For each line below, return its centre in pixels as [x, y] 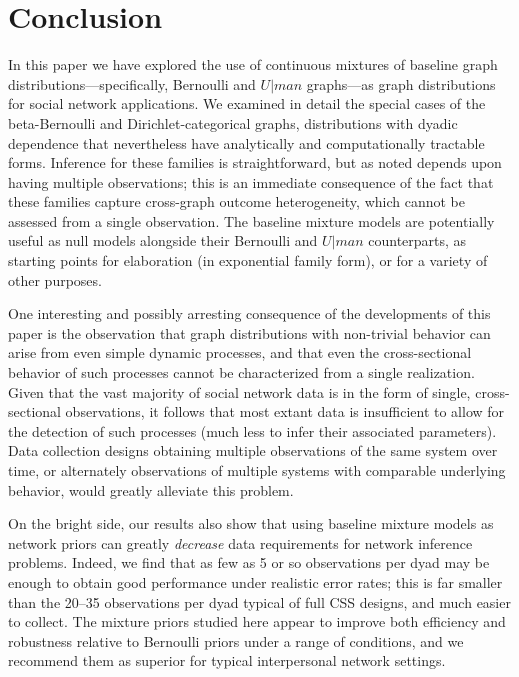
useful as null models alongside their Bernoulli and [163, 240]
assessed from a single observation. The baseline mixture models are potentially [251, 220]
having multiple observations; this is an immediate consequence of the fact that [251, 181]
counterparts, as [417, 240]
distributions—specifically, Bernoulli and [132, 83]
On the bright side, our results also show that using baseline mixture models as [251, 523]
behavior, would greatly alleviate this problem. [151, 489]
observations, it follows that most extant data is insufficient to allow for [285, 411]
